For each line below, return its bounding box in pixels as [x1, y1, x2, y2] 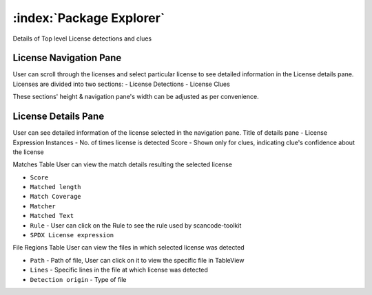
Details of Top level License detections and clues [12, 34, 152, 43]
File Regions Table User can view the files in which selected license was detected [12, 243, 245, 252]
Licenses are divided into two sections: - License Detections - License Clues [12, 80, 230, 88]
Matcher [30, 202, 56, 210]
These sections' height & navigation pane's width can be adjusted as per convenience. [12, 93, 259, 101]
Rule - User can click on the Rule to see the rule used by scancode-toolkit [30, 221, 242, 230]
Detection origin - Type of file [30, 275, 127, 283]
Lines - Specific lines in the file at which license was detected [30, 265, 208, 274]
